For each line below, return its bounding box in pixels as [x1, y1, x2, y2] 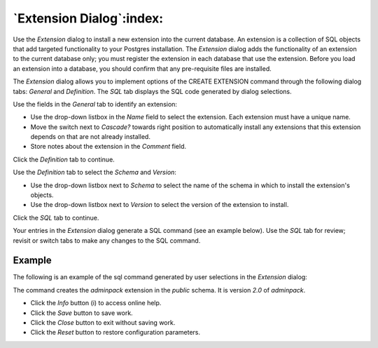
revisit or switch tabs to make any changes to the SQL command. [13, 236, 201, 245]
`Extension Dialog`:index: [13, 11, 164, 26]
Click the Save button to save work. [30, 309, 133, 317]
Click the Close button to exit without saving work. [30, 319, 176, 327]
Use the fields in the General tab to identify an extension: [13, 100, 178, 108]
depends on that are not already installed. [30, 133, 150, 141]
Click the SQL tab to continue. [13, 213, 99, 222]
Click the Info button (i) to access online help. [30, 299, 162, 307]
